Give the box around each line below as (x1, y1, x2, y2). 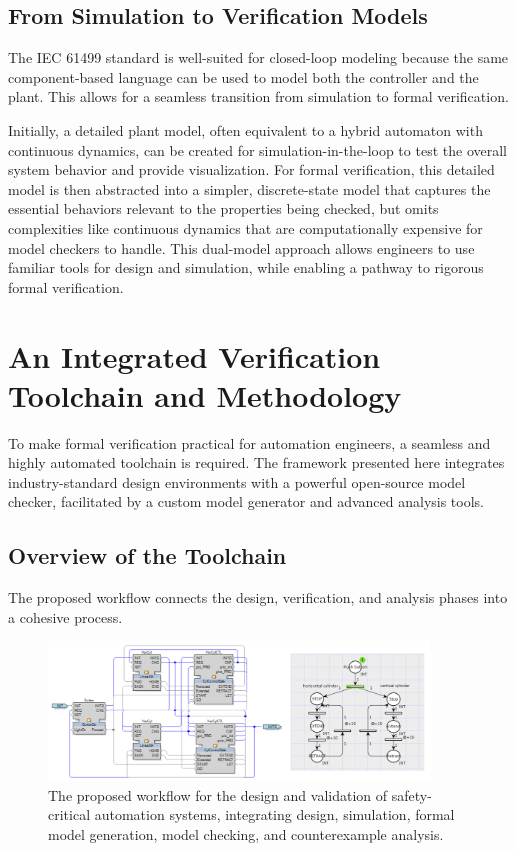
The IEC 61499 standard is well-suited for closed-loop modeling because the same (8, 47, 509, 68)
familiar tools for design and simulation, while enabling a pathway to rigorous (8, 257, 484, 278)
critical (48, 804, 91, 825)
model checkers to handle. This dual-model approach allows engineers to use (8, 237, 475, 258)
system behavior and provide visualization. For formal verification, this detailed (8, 159, 495, 180)
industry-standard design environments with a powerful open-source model (8, 471, 466, 492)
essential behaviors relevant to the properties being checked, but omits (8, 198, 439, 219)
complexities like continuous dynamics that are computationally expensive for (8, 217, 483, 238)
